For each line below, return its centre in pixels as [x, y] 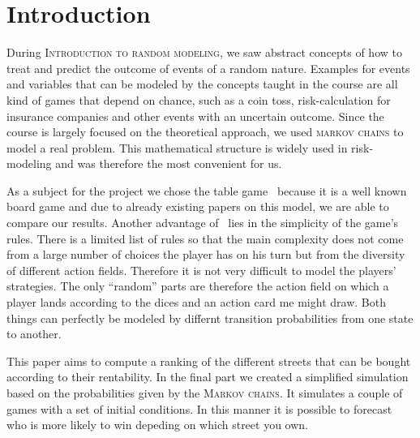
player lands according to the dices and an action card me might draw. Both [196, 302]
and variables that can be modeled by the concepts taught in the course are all [202, 84]
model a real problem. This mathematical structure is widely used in [177, 147]
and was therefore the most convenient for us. [169, 163]
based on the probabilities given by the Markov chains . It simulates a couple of [205, 393]
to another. [34, 334]
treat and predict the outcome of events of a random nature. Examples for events [208, 68]
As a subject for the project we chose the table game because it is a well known [207, 190]
